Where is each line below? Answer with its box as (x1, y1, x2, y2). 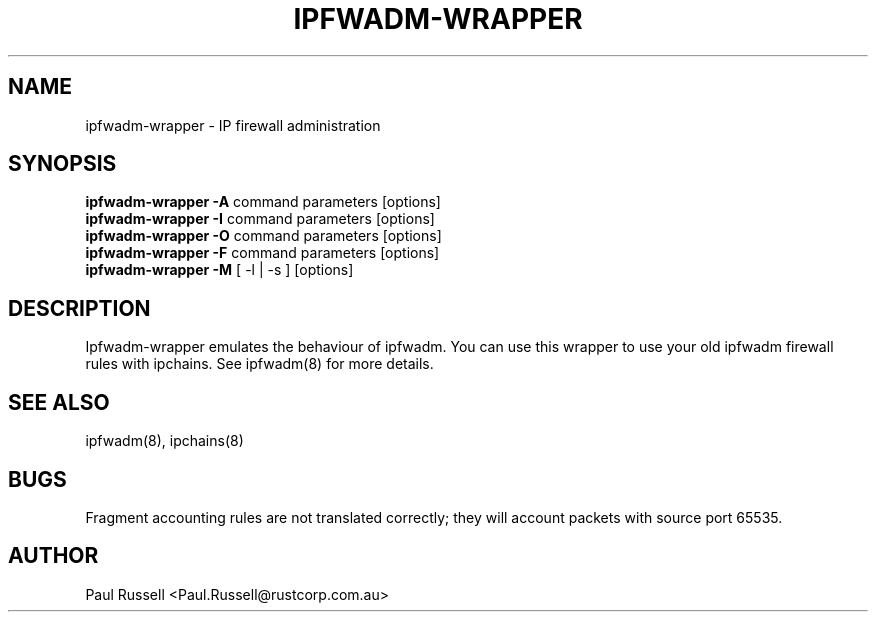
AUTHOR (8, 543, 99, 569)
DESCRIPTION (8, 295, 151, 321)
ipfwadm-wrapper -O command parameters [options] (85, 227, 442, 245)
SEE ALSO (8, 389, 110, 415)
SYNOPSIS (8, 151, 117, 177)
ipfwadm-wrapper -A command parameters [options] (85, 193, 441, 211)
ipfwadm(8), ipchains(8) (85, 432, 244, 450)
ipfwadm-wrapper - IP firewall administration (85, 116, 381, 134)
